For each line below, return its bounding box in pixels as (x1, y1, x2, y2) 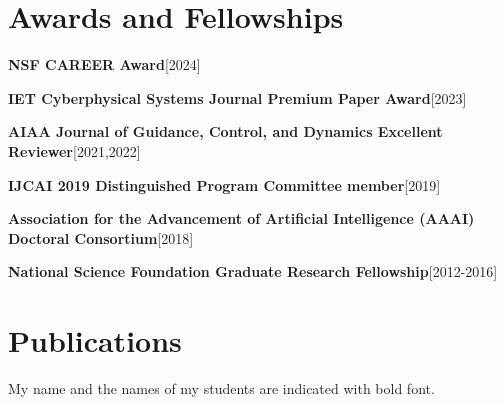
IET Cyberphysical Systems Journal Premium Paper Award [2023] (8, 87, 467, 108)
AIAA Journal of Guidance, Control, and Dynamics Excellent (8, 121, 443, 142)
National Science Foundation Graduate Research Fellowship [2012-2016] (8, 261, 498, 282)
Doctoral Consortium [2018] (8, 227, 194, 248)
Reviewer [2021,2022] (8, 140, 141, 161)
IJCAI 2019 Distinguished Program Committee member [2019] (8, 174, 441, 195)
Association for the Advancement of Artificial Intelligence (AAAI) (8, 208, 475, 229)
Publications (8, 320, 182, 361)
